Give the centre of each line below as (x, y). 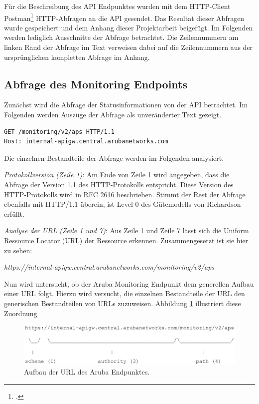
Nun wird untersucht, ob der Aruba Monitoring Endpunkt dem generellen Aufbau (129, 283)
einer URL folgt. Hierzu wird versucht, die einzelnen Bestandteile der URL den (125, 293)
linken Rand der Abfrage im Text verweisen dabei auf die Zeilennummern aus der (129, 47)
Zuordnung (21, 313)
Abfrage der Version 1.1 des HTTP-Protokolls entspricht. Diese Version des (119, 184)
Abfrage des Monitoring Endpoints (96, 84)
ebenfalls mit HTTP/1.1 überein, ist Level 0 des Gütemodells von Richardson (123, 204)
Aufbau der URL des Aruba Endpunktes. (87, 372)
